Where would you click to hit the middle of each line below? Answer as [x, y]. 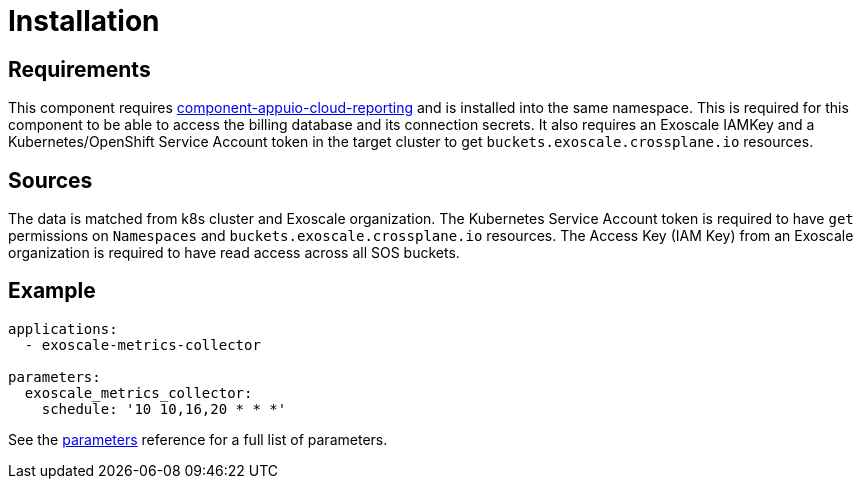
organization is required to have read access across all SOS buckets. [234, 253]
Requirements [79, 69]
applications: [63, 328]
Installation [84, 21]
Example [52, 291]
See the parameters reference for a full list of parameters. [198, 439]
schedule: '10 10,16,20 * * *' [164, 408]
